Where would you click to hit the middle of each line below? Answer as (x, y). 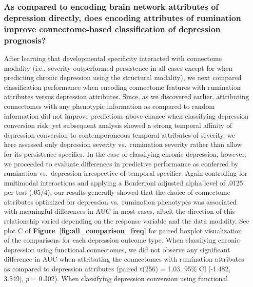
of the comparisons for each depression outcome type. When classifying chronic (122, 240)
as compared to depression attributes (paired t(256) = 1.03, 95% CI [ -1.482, (117, 269)
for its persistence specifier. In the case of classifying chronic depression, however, (125, 154)
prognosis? (25, 40)
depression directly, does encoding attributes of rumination (123, 17)
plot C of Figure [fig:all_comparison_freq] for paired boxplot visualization (123, 230)
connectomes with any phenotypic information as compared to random (109, 106)
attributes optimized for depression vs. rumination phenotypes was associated (120, 201)
